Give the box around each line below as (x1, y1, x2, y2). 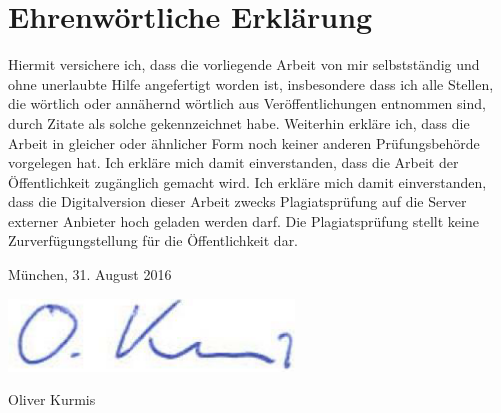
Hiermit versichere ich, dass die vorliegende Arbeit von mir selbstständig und (8, 54, 480, 75)
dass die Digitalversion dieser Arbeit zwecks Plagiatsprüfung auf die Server (8, 191, 467, 212)
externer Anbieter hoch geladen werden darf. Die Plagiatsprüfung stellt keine (8, 210, 479, 231)
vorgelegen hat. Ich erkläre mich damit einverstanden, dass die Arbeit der (8, 152, 459, 173)
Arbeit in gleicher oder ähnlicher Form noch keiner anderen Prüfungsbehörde (8, 132, 480, 153)
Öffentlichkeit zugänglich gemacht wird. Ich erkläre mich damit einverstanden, (8, 171, 487, 192)
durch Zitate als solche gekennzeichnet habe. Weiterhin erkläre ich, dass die (8, 112, 470, 133)
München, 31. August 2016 (8, 264, 172, 285)
